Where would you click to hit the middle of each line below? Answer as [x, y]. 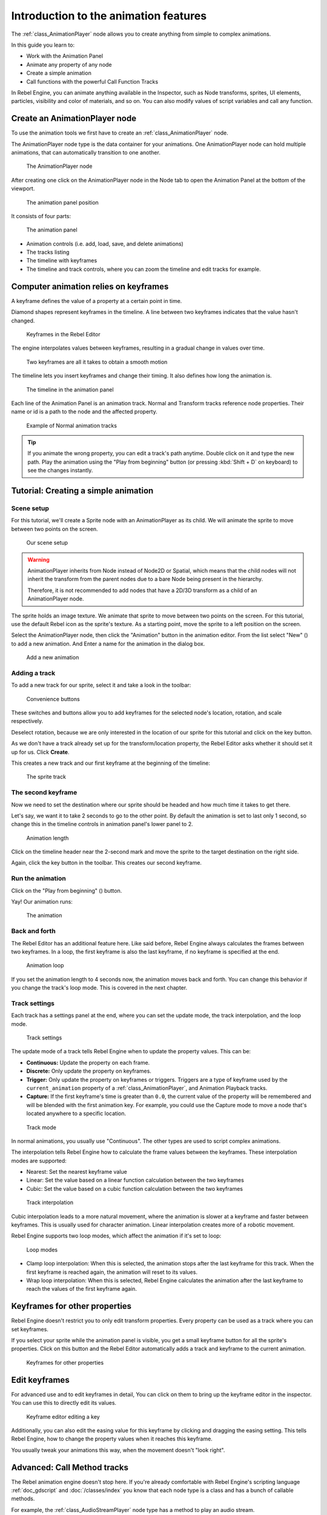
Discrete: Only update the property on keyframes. [89, 1071]
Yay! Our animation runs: [42, 901]
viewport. [23, 188]
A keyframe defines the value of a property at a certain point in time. [97, 301]
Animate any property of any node [69, 64]
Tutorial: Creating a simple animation [82, 491]
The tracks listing [48, 252]
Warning [38, 559]
